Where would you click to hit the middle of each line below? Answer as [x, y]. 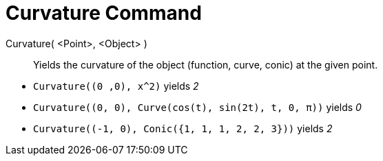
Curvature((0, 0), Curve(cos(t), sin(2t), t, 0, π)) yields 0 [197, 107]
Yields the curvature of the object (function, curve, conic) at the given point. [206, 64]
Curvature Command [104, 13]
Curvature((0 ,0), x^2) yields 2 [116, 86]
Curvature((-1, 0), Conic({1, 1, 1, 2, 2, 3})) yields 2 [183, 128]
